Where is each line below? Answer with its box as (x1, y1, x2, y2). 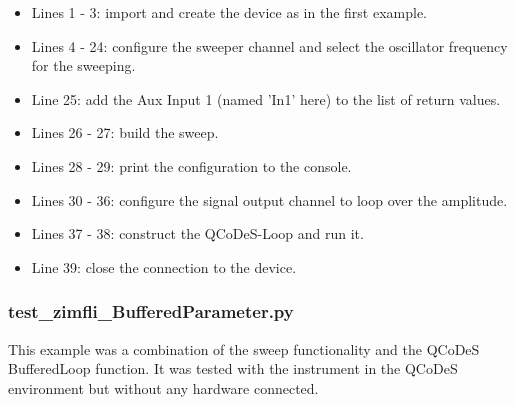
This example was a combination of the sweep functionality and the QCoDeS (8, 338, 480, 359)
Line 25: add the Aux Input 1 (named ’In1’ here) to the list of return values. (31, 88, 501, 109)
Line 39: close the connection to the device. (31, 256, 297, 277)
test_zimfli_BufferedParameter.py (8, 299, 294, 324)
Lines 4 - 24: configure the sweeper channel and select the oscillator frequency (31, 35, 508, 56)
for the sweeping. (31, 55, 136, 76)
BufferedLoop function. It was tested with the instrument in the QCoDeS (8, 358, 458, 379)
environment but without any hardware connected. (8, 377, 319, 398)
